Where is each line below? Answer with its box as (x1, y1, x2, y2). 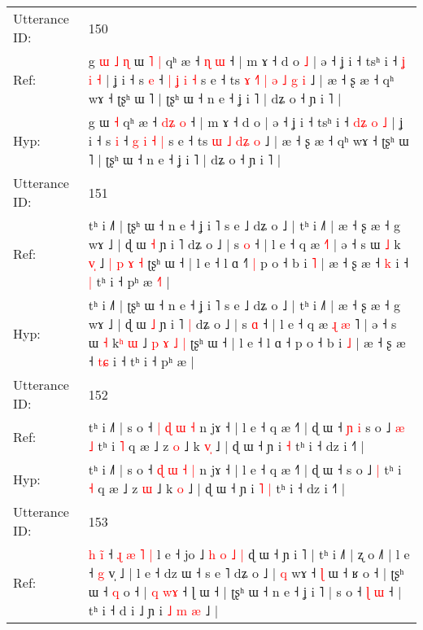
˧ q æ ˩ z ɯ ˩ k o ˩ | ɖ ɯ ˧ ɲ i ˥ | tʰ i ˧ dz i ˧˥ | (88, 479, 346, 497)
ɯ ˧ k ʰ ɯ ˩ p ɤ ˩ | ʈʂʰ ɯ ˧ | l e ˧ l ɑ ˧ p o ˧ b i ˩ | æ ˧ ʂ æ (88, 333, 406, 352)
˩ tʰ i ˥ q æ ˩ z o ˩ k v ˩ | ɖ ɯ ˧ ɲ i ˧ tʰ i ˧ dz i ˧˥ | (88, 436, 364, 455)
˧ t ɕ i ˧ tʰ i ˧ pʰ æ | (88, 352, 194, 370)
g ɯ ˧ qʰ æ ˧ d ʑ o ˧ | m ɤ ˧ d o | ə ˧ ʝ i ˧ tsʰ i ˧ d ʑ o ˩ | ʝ (88, 112, 403, 131)
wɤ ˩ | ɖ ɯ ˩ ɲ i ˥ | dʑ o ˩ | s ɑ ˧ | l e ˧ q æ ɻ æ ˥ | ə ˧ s (88, 314, 397, 333)
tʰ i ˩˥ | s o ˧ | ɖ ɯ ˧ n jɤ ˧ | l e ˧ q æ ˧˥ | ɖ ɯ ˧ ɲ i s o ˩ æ (88, 418, 405, 436)
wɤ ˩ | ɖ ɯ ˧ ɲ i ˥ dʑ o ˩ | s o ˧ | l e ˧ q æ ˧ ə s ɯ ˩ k (88, 234, 401, 253)
